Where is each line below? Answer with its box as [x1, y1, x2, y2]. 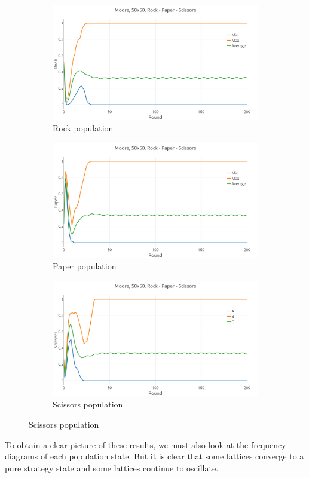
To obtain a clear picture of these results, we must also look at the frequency [5, 438, 286, 451]
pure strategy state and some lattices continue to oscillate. [5, 461, 219, 474]
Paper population [53, 260, 117, 272]
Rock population [53, 122, 114, 134]
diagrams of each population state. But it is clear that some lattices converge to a [5, 450, 304, 462]
